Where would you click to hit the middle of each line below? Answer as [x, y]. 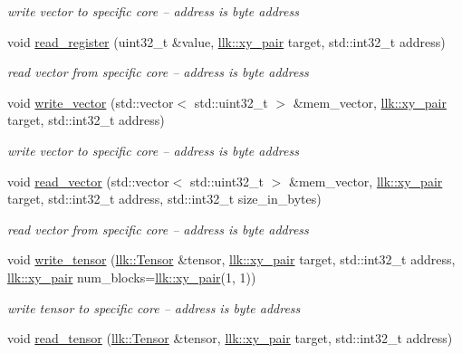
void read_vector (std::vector [88, 181]
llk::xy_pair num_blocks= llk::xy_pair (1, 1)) [132, 277]
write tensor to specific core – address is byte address [154, 307]
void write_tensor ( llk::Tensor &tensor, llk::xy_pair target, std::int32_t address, [231, 259]
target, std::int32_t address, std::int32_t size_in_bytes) [164, 199]
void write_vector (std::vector [91, 102]
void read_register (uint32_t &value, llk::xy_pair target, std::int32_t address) [226, 41]
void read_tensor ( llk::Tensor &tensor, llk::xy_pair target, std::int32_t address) [230, 338]
